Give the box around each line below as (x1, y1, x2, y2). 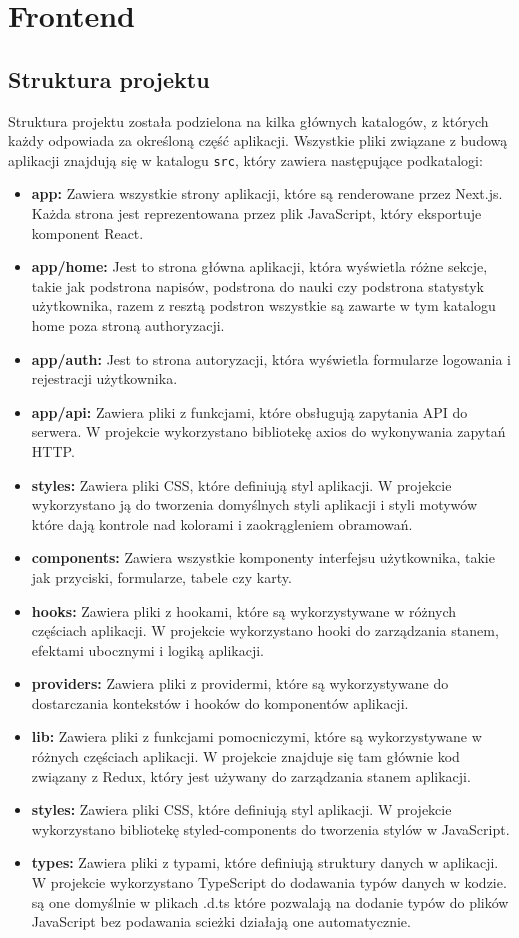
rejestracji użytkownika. (31, 368, 178, 389)
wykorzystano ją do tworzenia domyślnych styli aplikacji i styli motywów (31, 494, 478, 515)
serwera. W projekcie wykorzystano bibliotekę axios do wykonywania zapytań (31, 421, 506, 442)
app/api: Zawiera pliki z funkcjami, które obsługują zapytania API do (31, 401, 468, 422)
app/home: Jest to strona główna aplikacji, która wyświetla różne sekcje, (31, 256, 488, 277)
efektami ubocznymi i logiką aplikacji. (31, 639, 264, 660)
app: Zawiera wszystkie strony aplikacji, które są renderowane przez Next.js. (31, 183, 503, 204)
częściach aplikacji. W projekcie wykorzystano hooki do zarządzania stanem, (31, 620, 499, 641)
